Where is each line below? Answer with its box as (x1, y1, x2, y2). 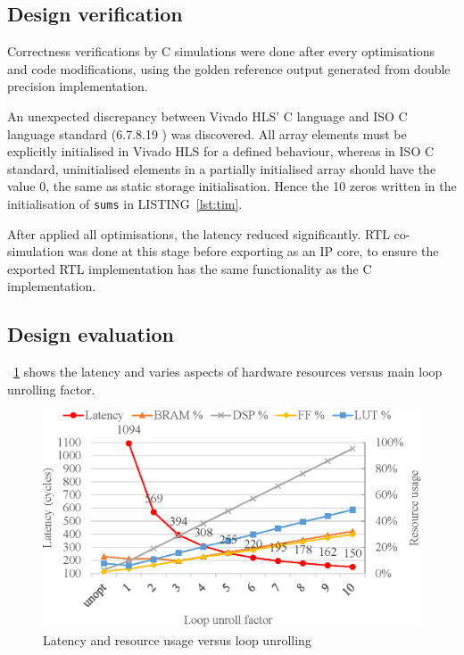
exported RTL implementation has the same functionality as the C (7, 259, 372, 278)
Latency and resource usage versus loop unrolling (43, 631, 311, 650)
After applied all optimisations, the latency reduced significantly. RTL (7, 224, 390, 243)
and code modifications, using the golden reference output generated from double (7, 59, 451, 78)
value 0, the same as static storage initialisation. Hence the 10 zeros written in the (7, 177, 457, 195)
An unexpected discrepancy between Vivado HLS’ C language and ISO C (7, 106, 408, 125)
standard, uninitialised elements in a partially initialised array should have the (7, 159, 436, 178)
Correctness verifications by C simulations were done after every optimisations (7, 42, 435, 61)
